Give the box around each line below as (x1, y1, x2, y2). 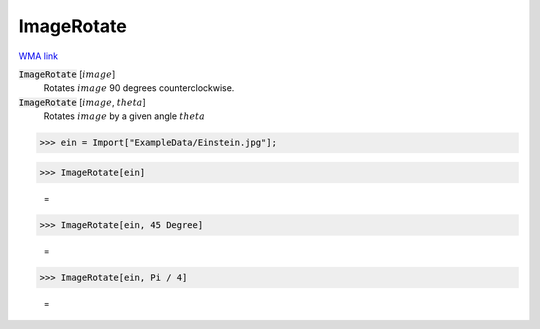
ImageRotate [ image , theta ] (18, 96, 147, 108)
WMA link (18, 50, 59, 62)
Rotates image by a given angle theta (43, 110, 205, 122)
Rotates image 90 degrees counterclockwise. (43, 82, 235, 94)
